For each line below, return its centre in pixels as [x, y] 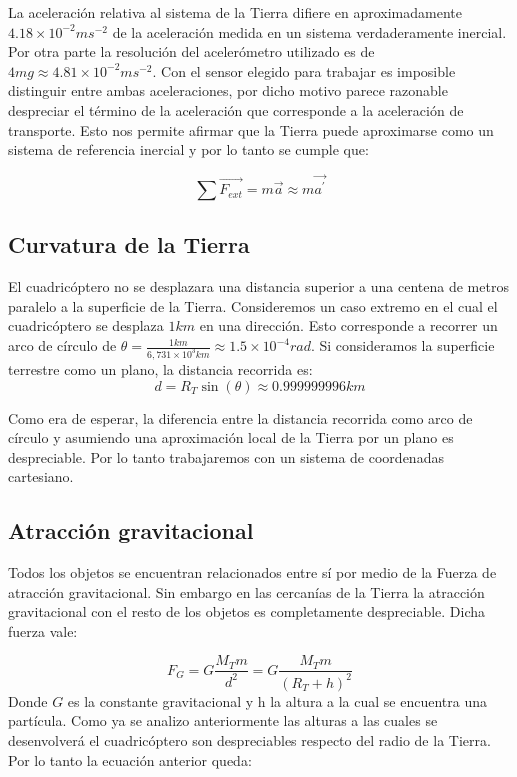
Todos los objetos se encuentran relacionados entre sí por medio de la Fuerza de [252, 572]
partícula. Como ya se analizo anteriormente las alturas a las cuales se [223, 720]
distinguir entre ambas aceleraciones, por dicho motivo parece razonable [228, 90]
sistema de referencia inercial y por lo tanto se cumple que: [188, 149]
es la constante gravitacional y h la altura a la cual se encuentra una [277, 700]
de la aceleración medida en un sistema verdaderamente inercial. [309, 31]
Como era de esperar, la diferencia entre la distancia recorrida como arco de [240, 417]
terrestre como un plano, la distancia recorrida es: [160, 368]
